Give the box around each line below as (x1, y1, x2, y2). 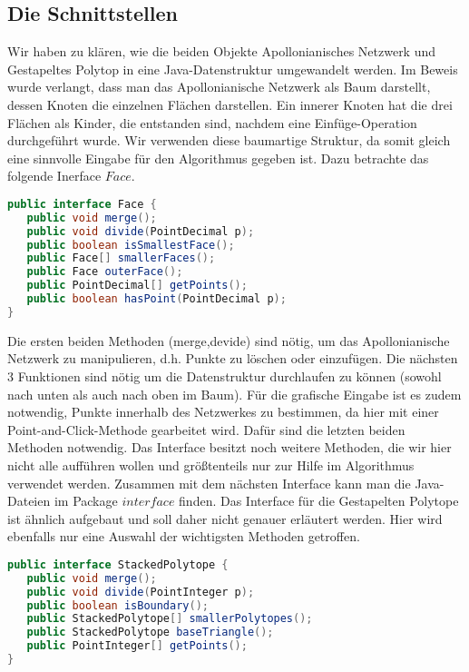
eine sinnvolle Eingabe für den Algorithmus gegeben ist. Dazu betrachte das (7, 148, 429, 167)
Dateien (7, 491, 51, 510)
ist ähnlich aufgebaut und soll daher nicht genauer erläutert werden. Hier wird (7, 509, 443, 528)
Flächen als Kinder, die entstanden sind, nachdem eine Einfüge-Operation (7, 113, 417, 132)
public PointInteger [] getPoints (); (26, 639, 248, 653)
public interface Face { (7, 197, 157, 211)
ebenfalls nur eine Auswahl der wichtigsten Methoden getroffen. (7, 527, 360, 546)
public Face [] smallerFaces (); (26, 252, 216, 265)
